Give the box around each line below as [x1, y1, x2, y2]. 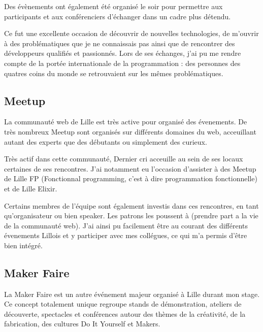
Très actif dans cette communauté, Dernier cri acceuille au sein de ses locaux [4, 153, 243, 164]
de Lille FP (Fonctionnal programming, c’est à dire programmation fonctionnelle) [4, 173, 257, 184]
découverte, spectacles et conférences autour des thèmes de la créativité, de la [4, 308, 246, 319]
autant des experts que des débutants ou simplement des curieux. [4, 136, 207, 147]
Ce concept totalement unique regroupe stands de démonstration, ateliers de [4, 298, 242, 309]
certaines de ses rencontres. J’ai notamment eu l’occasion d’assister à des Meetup [4, 163, 256, 174]
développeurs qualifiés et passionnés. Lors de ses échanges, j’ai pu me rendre [4, 48, 241, 58]
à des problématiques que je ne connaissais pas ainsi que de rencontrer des [4, 38, 235, 48]
